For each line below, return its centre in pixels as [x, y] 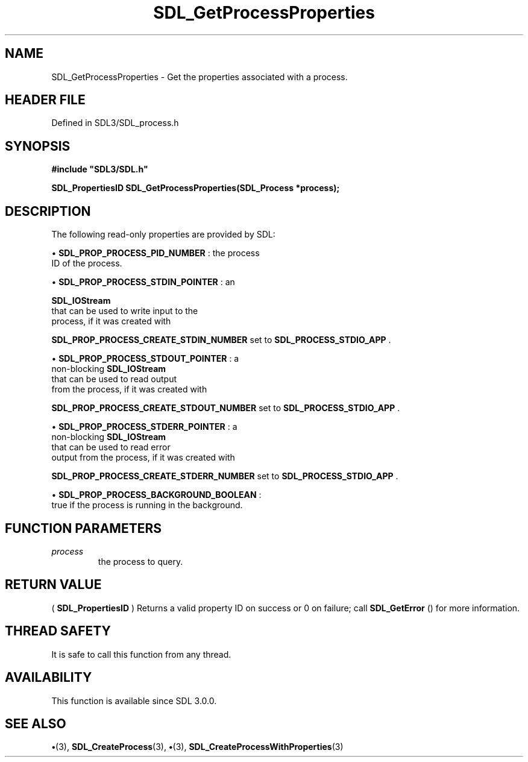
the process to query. [140, 561]
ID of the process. [87, 263]
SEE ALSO [36, 723]
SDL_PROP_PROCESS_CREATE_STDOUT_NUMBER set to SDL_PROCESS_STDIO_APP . [226, 408]
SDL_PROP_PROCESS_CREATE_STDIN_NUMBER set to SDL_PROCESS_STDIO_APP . [221, 340]
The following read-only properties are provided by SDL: [163, 235]
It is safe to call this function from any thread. [141, 654]
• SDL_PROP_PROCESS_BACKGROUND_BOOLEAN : [156, 495]
